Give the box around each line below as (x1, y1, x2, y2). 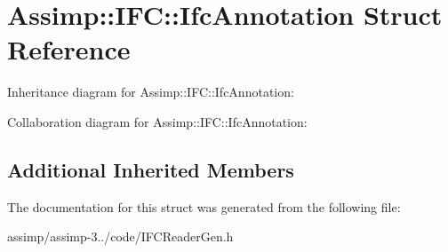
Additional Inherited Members (7, 155, 294, 183)
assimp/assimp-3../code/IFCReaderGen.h (7, 227, 234, 246)
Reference (7, 31, 131, 67)
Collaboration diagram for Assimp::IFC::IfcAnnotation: (7, 112, 308, 130)
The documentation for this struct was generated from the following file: (7, 197, 401, 216)
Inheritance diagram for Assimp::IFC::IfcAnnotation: (7, 83, 294, 101)
